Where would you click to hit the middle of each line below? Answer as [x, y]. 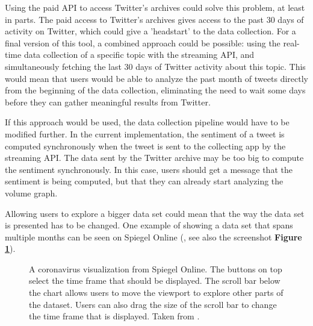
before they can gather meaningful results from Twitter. [108, 102]
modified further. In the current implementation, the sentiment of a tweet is [145, 133]
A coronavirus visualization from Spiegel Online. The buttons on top [156, 268]
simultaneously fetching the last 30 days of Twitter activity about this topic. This [155, 66]
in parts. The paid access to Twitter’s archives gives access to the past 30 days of [154, 19]
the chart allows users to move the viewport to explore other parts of [156, 293]
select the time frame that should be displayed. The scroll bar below [155, 281]
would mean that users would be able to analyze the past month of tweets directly [156, 78]
